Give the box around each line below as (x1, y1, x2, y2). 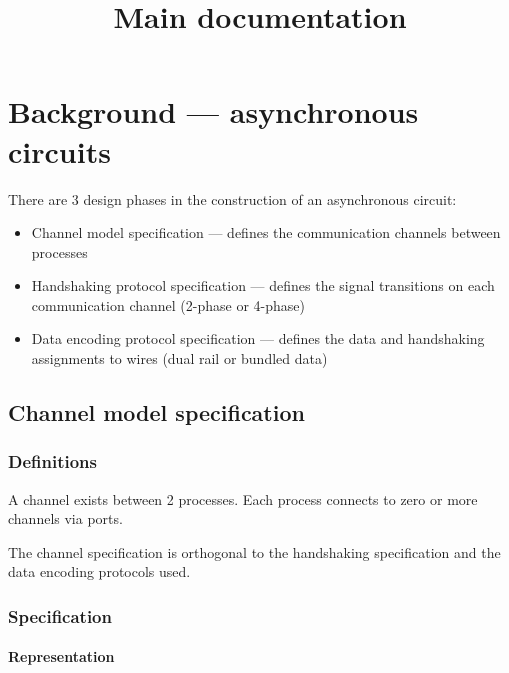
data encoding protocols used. (8, 561, 191, 582)
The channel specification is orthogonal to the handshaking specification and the (8, 541, 501, 562)
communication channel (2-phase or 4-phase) (31, 294, 305, 315)
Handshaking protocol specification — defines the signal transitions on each (31, 275, 495, 296)
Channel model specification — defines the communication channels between (31, 222, 501, 243)
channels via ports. (8, 508, 123, 529)
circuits (8, 130, 111, 171)
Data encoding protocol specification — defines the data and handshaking (31, 328, 485, 349)
